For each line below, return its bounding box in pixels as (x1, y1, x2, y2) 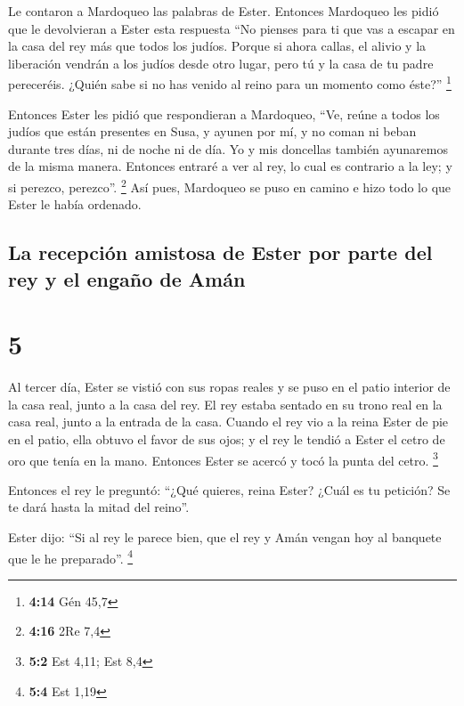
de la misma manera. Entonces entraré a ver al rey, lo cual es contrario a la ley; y (8, 157, 452, 175)
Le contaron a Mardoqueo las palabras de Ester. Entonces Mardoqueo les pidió (8, 2, 439, 20)
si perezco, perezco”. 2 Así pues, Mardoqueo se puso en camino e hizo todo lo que (8, 175, 452, 196)
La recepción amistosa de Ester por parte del (8, 239, 433, 266)
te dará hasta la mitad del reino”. (8, 498, 190, 516)
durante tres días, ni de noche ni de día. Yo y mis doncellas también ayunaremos (8, 139, 448, 158)
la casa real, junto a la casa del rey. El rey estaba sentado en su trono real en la (8, 394, 443, 413)
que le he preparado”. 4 (8, 546, 134, 567)
